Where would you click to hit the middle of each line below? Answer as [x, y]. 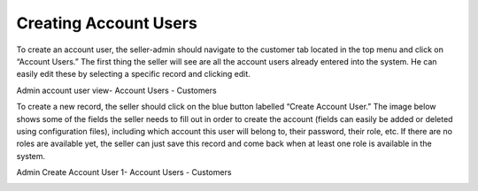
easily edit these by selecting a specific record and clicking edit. [134, 74]
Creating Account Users [107, 23]
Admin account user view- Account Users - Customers [116, 90]
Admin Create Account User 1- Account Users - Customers [124, 172]
